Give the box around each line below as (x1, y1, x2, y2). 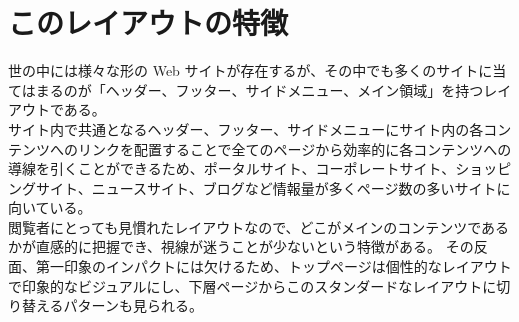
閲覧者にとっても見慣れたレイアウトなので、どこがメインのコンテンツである (8, 216, 510, 237)
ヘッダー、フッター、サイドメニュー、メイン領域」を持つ (105, 79, 484, 100)
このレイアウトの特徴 (8, 2, 289, 43)
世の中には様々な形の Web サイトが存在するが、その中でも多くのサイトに (8, 60, 493, 81)
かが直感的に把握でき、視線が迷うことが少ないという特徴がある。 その (8, 236, 474, 257)
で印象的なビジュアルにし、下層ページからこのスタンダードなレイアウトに (8, 275, 497, 296)
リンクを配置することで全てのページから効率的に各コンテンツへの (77, 138, 512, 159)
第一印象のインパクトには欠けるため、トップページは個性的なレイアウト (35, 256, 512, 277)
